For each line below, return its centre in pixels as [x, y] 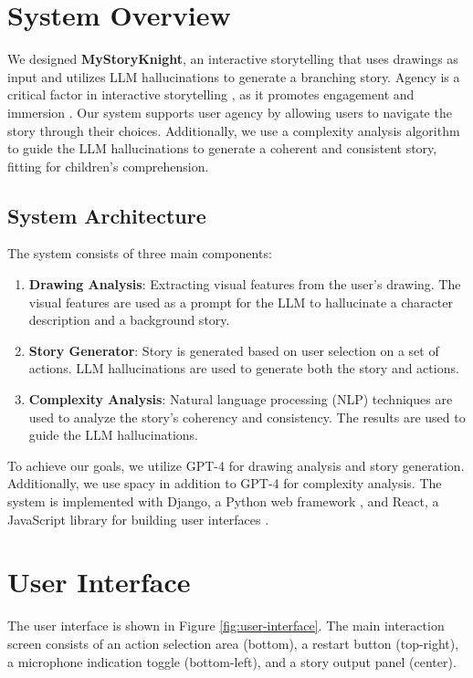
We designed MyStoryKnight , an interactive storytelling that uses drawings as [233, 59]
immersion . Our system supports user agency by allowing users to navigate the [230, 112]
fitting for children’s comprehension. [108, 166]
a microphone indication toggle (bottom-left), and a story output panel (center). [232, 661]
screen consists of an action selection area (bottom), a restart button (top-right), [233, 643]
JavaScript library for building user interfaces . [138, 519]
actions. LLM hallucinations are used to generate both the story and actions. [244, 368]
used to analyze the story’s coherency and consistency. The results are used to [247, 417]
